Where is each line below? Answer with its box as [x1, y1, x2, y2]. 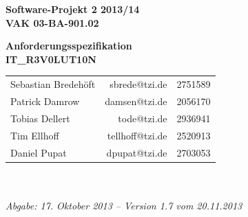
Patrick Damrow [10, 93, 80, 108]
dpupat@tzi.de [106, 145, 167, 159]
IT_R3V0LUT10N [6, 52, 96, 66]
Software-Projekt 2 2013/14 [6, 2, 140, 16]
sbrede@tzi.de [110, 77, 167, 91]
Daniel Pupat [10, 145, 67, 159]
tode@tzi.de [118, 111, 167, 125]
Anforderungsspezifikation [6, 38, 132, 53]
